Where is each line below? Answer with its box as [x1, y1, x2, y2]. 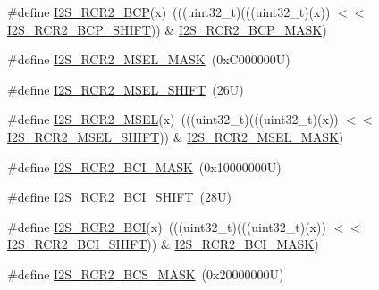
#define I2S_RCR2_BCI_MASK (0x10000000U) [7, 157, 282, 176]
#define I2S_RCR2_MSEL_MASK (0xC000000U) [7, 50, 291, 69]
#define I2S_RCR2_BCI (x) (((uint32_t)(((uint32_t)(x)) [7, 217, 326, 236]
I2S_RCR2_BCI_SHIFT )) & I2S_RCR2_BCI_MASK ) [7, 235, 319, 253]
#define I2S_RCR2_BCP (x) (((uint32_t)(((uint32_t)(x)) [7, 3, 331, 21]
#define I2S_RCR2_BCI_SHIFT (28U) [7, 187, 232, 206]
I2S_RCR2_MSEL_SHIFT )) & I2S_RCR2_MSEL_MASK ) [7, 127, 344, 145]
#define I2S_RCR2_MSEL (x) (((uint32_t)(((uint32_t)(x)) [7, 110, 339, 128]
